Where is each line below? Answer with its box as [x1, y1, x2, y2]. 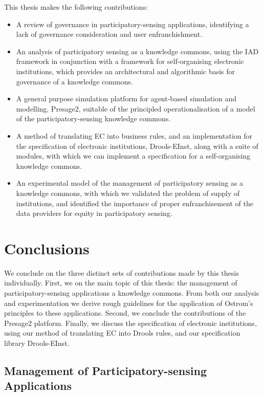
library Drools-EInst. [4, 337, 70, 348]
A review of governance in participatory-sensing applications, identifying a [16, 18, 249, 29]
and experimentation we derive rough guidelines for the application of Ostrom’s [4, 297, 253, 308]
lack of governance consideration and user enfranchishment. [16, 29, 203, 39]
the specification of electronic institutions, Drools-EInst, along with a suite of [16, 140, 258, 151]
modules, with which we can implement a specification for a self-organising [16, 150, 251, 161]
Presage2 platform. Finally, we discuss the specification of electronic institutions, [4, 317, 257, 328]
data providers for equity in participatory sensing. [16, 208, 172, 218]
